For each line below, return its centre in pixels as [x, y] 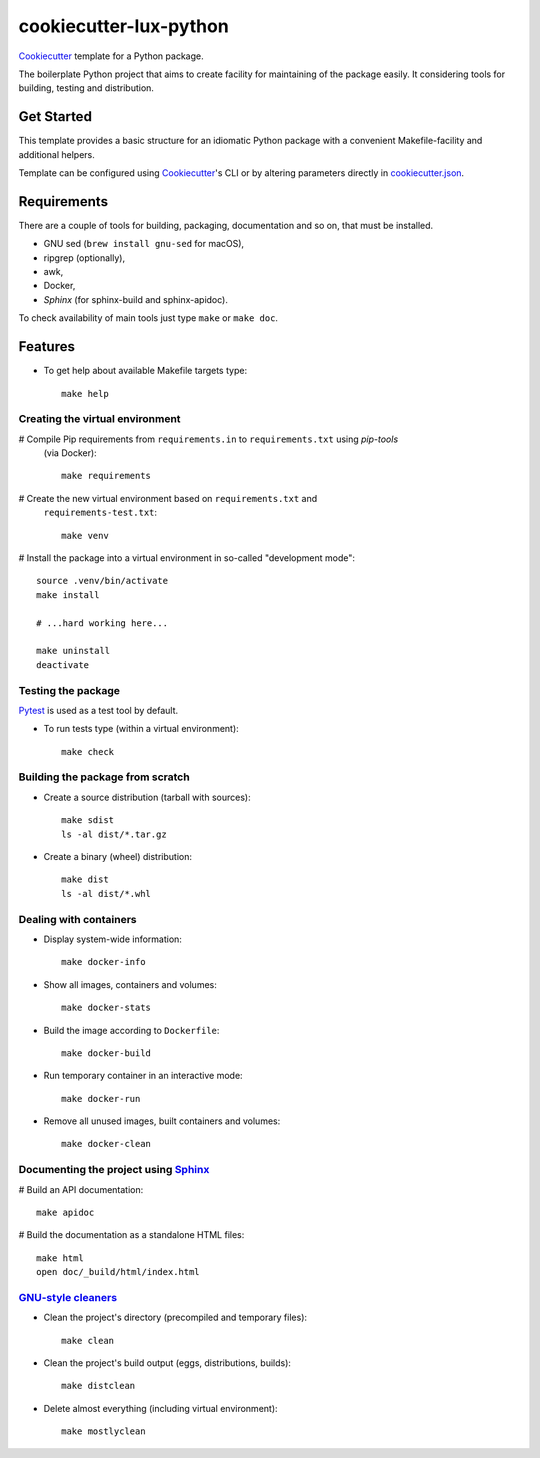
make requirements [106, 476]
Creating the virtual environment [99, 419]
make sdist [88, 820]
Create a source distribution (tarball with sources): [147, 797]
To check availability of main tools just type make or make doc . [148, 318]
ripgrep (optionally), [84, 257]
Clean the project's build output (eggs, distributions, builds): [167, 1363]
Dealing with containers [77, 919]
